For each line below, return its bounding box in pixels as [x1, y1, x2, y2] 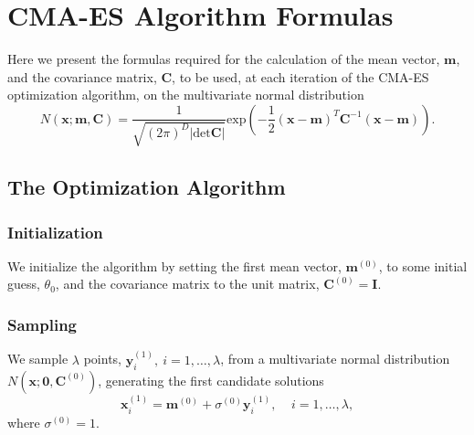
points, [83, 349, 121, 368]
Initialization [7, 220, 103, 243]
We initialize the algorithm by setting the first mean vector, [7, 256, 342, 275]
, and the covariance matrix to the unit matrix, [55, 274, 320, 293]
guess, [7, 274, 40, 293]
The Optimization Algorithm [7, 173, 286, 201]
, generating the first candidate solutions [98, 370, 324, 389]
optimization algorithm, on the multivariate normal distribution [7, 85, 364, 104]
